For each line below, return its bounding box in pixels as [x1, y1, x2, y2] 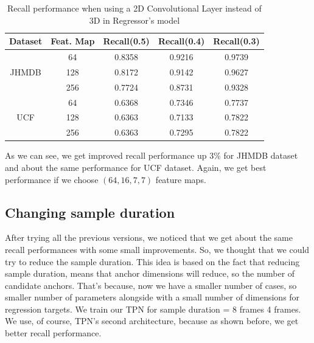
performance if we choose [5, 173, 99, 185]
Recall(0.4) [158, 35, 205, 47]
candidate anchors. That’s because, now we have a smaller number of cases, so [5, 279, 297, 291]
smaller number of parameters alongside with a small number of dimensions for [5, 291, 300, 303]
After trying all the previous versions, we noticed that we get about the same [5, 231, 293, 244]
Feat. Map [51, 35, 95, 47]
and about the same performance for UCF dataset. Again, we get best [5, 161, 267, 173]
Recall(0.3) [213, 35, 260, 47]
